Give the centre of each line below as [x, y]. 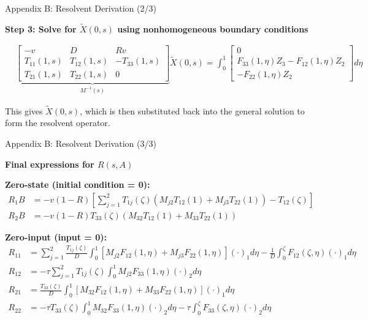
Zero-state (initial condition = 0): [78, 184]
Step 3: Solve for [41, 28]
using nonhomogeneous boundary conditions [213, 28]
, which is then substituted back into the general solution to [192, 110]
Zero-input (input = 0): [56, 236]
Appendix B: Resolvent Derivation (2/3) [81, 8]
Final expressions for [50, 164]
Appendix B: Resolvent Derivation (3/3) [81, 143]
